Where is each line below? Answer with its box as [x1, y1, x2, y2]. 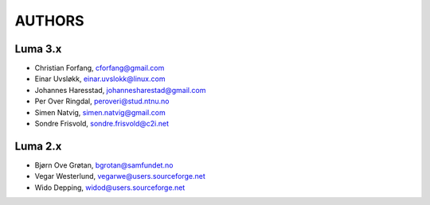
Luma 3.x [14, 42, 62, 56]
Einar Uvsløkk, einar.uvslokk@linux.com [34, 74, 166, 83]
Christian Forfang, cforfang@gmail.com [34, 64, 165, 73]
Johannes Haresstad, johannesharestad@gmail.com [34, 85, 206, 95]
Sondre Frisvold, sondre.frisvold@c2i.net [34, 119, 170, 129]
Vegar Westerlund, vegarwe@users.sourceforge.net [34, 172, 206, 181]
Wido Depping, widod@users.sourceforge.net [34, 183, 186, 192]
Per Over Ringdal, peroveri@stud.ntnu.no [34, 96, 170, 106]
